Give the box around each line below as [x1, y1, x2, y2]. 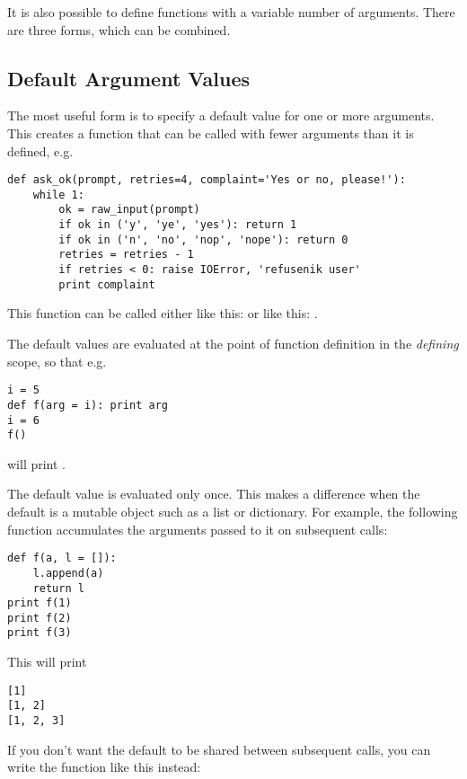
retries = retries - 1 [58, 248, 194, 261]
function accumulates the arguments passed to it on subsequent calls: [7, 519, 388, 538]
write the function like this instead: [7, 757, 201, 776]
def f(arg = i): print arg [7, 398, 168, 412]
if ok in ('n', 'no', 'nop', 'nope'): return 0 [58, 233, 348, 246]
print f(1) [7, 597, 72, 610]
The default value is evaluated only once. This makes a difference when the [7, 484, 420, 503]
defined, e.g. [7, 141, 74, 160]
